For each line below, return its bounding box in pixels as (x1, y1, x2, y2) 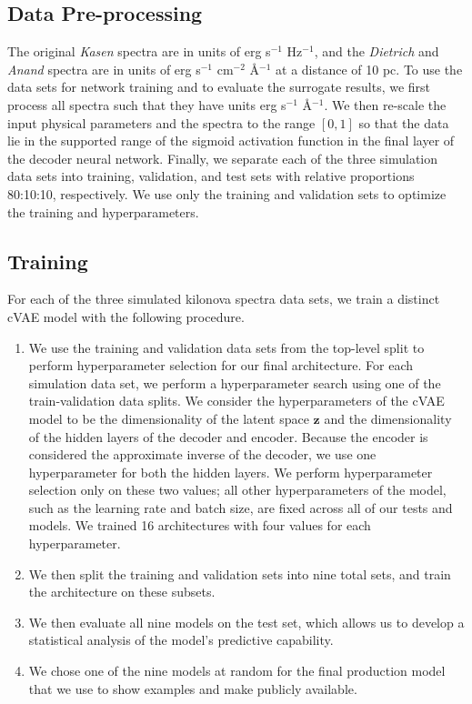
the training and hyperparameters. (7, 202, 199, 221)
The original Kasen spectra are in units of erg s (7, 42, 271, 61)
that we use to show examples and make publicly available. (28, 679, 357, 698)
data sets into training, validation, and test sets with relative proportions (7, 166, 415, 186)
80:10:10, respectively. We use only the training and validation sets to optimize (7, 184, 447, 203)
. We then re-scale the (324, 95, 447, 114)
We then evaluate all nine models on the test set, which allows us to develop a (28, 612, 465, 631)
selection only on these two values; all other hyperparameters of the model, (28, 480, 447, 499)
